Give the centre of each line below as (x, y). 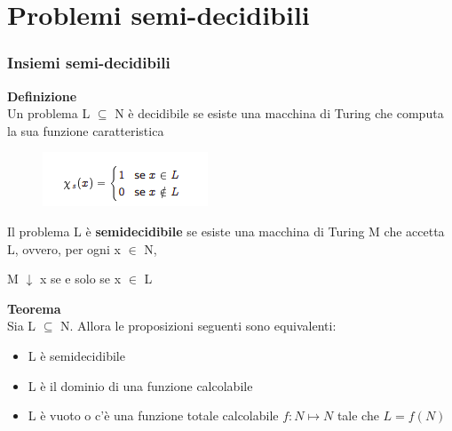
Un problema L (49, 113)
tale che (358, 415)
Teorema (34, 308)
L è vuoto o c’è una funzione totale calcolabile (153, 415)
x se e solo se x (80, 279)
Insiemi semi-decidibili (89, 63)
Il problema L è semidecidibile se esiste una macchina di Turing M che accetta (226, 231)
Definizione (42, 96)
